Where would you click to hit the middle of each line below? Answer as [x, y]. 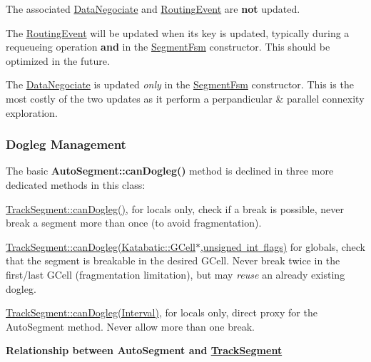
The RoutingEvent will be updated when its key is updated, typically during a [178, 32]
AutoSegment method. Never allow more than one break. [130, 326]
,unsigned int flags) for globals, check [283, 246]
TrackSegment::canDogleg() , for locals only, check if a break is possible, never [175, 208]
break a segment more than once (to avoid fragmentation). [134, 223]
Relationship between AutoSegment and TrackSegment [144, 350]
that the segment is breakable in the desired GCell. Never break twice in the [173, 260]
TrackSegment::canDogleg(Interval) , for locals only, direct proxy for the [162, 312]
